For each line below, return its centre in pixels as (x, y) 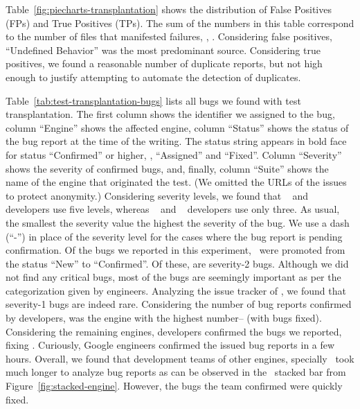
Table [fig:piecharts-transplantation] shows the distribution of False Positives (169, 9)
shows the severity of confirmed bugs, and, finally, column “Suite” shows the (167, 168)
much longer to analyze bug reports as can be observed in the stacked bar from (176, 372)
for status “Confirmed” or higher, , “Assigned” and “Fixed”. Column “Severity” (174, 154)
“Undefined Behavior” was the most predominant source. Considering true (163, 50)
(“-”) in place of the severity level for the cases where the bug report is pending (174, 236)
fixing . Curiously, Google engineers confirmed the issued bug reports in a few (170, 345)
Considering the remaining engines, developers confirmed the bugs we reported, (174, 331)
